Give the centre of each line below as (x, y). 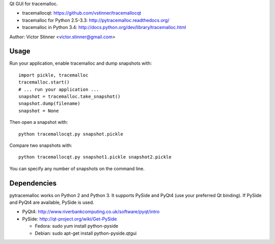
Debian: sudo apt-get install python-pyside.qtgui (86, 233)
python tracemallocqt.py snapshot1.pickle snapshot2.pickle (95, 157)
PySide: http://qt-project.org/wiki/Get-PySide (70, 219)
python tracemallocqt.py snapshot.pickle (71, 134)
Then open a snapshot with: (39, 122)
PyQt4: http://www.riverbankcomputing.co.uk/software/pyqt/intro (91, 212)
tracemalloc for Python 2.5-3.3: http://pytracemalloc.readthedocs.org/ (96, 20)
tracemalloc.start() (44, 82)
